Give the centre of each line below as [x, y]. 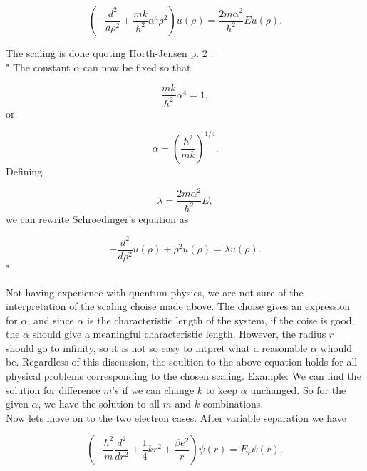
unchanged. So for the [298, 389]
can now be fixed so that [137, 67]
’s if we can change [153, 389]
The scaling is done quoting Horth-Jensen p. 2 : [110, 53]
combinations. [233, 404]
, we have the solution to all [99, 404]
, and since [51, 320]
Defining [24, 171]
